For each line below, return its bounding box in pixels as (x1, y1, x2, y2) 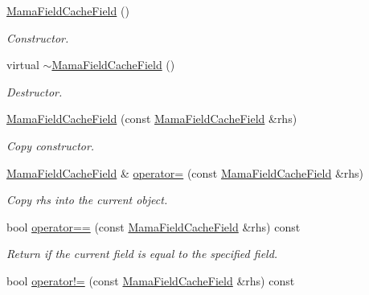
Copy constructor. (6, 137, 95, 154)
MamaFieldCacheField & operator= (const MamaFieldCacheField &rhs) (6, 164, 364, 181)
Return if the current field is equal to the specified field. (6, 245, 278, 262)
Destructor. (6, 83, 63, 100)
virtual (6, 56, 39, 73)
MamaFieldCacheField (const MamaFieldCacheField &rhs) (6, 110, 297, 127)
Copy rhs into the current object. (6, 191, 168, 208)
